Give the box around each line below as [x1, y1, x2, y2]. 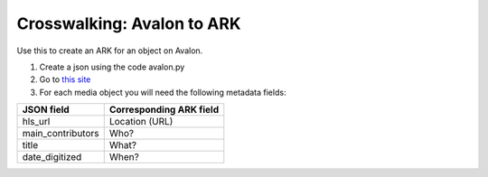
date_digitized [22, 151, 82, 163]
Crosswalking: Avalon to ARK [16, 14, 241, 33]
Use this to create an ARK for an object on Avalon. [16, 45, 203, 56]
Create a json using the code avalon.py [39, 61, 185, 72]
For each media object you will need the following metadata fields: [39, 87, 286, 98]
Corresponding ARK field [108, 104, 220, 116]
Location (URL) [108, 116, 174, 128]
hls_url [22, 116, 51, 128]
